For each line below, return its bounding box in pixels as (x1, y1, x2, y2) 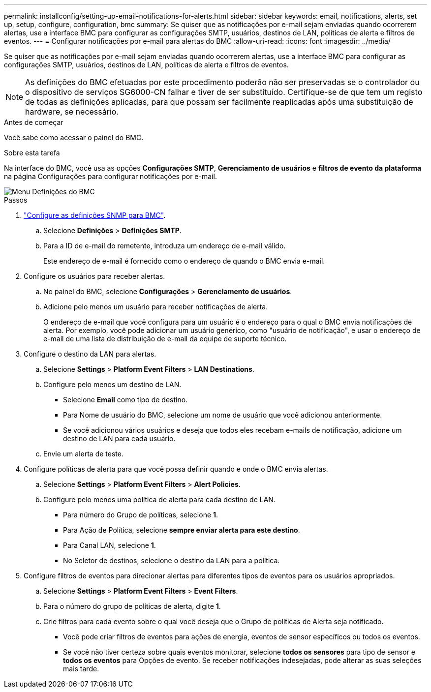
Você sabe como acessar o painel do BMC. (4, 133, 144, 142)
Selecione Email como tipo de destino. (63, 395, 188, 404)
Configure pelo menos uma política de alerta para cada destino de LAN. (43, 495, 276, 504)
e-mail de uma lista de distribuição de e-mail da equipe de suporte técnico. (43, 334, 287, 343)
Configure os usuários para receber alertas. (24, 272, 165, 280)
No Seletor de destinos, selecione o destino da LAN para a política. (63, 556, 280, 565)
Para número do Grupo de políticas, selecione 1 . (63, 511, 218, 519)
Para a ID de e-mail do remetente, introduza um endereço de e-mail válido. (43, 241, 286, 250)
